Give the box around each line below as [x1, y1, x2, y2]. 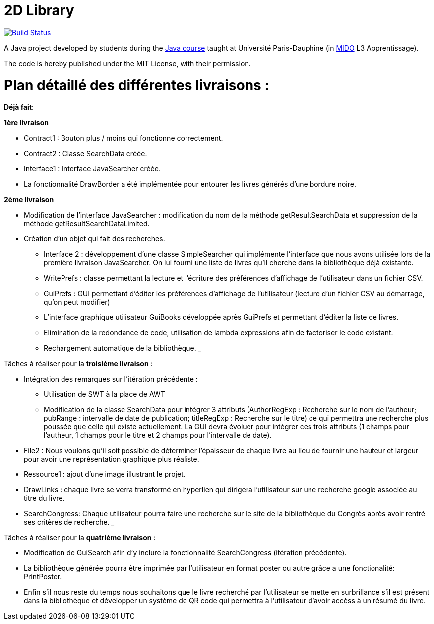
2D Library [4, 2, 74, 19]
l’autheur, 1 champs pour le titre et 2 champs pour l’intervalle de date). [44, 431, 272, 440]
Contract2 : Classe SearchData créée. [24, 149, 147, 158]
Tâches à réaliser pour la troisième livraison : [4, 359, 153, 368]
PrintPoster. [24, 572, 62, 581]
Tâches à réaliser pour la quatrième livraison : [4, 533, 156, 542]
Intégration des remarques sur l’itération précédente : [24, 375, 198, 384]
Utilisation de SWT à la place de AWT [44, 390, 165, 399]
